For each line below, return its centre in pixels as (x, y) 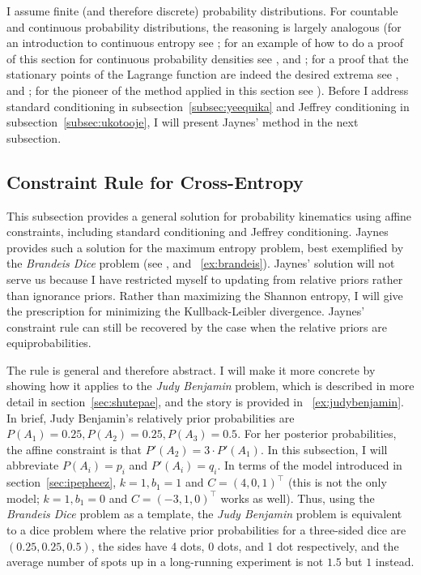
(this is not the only (337, 482)
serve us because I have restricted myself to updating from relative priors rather (205, 279)
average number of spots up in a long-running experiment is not (165, 562)
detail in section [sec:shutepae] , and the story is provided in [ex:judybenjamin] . (205, 402)
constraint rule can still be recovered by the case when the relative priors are (197, 326)
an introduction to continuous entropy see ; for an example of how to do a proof (205, 43)
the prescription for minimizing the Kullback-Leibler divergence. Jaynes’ (186, 311)
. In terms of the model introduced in (310, 465)
